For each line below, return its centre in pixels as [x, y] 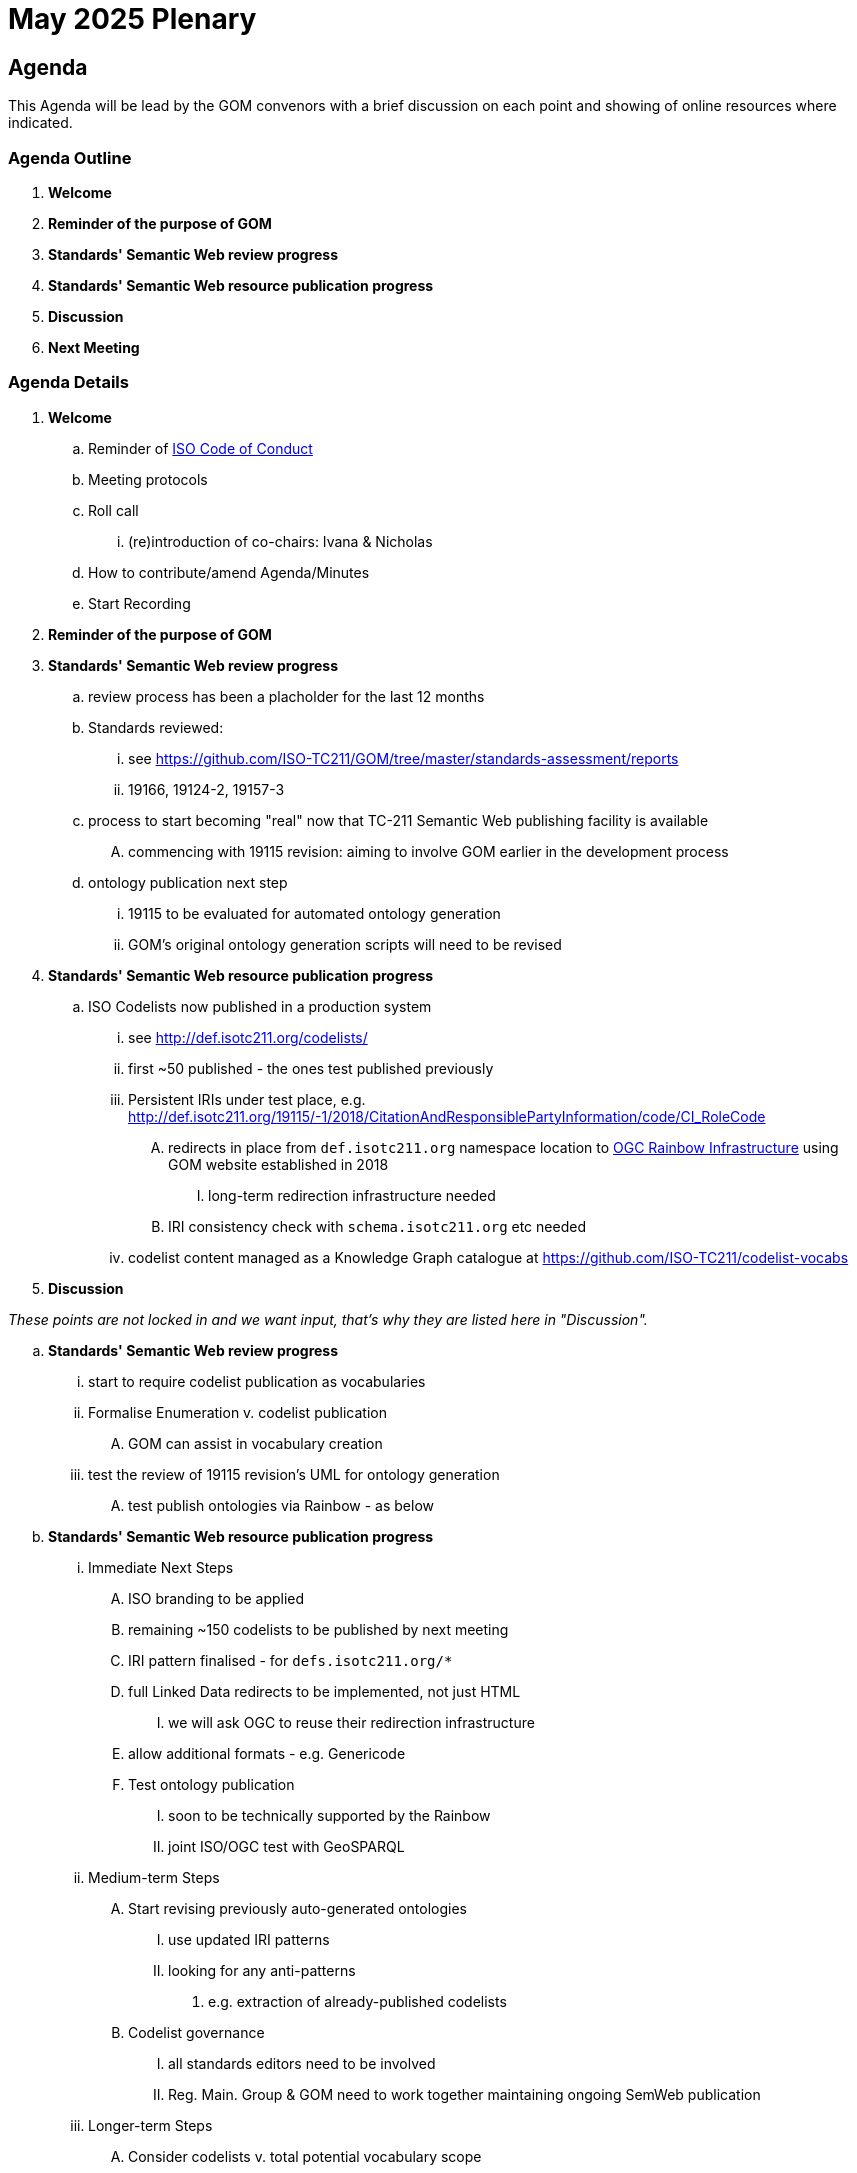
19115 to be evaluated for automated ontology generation [314, 913]
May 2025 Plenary [132, 19]
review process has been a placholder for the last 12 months [286, 696]
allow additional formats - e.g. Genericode [267, 1753]
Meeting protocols [148, 479]
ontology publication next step [188, 882]
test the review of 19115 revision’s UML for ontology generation [294, 1474]
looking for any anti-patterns [262, 1970]
